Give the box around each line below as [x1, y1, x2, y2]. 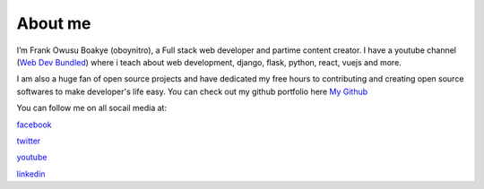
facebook [16, 119, 53, 130]
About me [16, 13, 91, 33]
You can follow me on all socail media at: [16, 103, 168, 114]
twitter [16, 135, 41, 146]
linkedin [16, 168, 46, 179]
